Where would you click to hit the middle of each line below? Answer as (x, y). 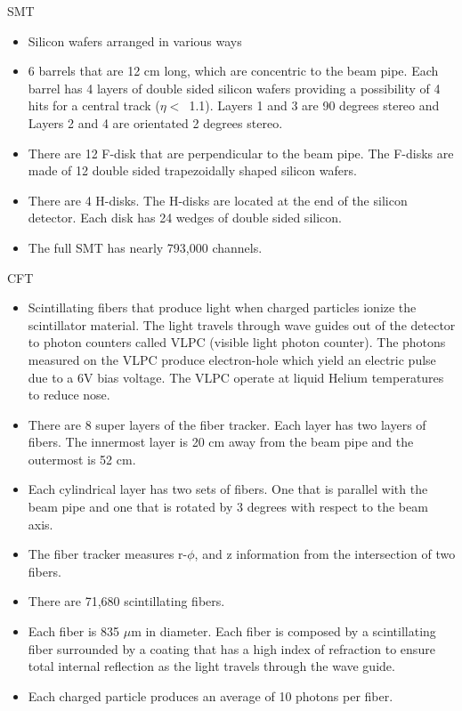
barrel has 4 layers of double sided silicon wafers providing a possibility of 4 (234, 88)
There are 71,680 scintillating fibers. (126, 601)
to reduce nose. (69, 395)
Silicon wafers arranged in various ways (135, 40)
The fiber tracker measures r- (108, 554)
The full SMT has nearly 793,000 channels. (145, 247)
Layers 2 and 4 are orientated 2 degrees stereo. (155, 122)
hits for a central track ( (94, 105)
